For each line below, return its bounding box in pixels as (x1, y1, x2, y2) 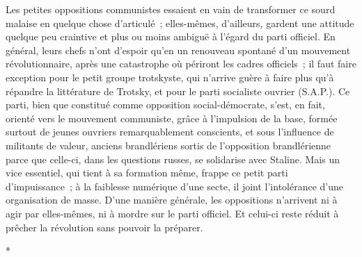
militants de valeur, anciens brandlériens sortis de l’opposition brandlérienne (6, 138, 331, 152)
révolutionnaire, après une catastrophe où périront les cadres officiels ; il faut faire (6, 56, 356, 71)
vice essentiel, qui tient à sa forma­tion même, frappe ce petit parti (6, 165, 288, 180)
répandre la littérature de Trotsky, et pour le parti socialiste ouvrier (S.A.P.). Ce (6, 83, 350, 98)
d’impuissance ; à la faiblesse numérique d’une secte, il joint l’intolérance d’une (6, 179, 344, 193)
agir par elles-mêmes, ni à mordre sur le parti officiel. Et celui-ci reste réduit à (6, 206, 339, 220)
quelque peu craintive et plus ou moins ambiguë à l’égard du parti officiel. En (6, 29, 336, 44)
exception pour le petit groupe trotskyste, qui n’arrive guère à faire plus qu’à (6, 69, 334, 84)
